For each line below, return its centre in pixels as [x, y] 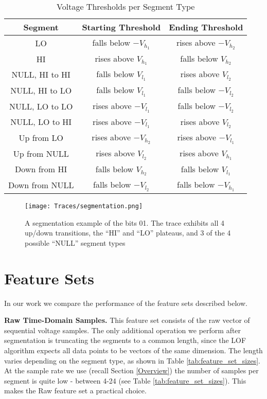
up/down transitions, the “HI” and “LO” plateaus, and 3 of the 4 [128, 233]
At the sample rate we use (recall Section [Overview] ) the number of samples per [131, 370]
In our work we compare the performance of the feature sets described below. [126, 303]
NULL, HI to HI [41, 75]
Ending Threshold [206, 27]
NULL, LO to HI [41, 122]
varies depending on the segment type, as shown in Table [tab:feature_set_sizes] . [132, 360]
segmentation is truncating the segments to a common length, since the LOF [125, 340]
